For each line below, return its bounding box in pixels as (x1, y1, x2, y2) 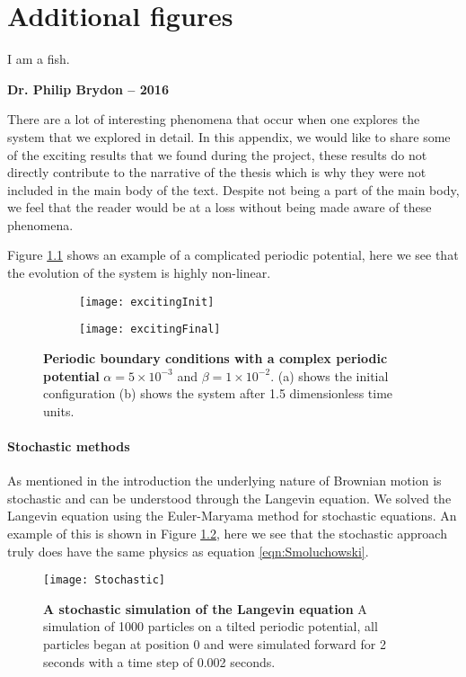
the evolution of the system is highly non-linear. (7, 263, 271, 282)
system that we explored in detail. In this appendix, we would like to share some (7, 127, 451, 146)
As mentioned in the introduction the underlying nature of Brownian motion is (7, 471, 442, 490)
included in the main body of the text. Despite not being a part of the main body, (7, 180, 460, 199)
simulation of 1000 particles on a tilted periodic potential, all (43, 617, 378, 636)
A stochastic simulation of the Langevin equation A (43, 599, 367, 618)
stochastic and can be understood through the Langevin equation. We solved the (7, 488, 452, 507)
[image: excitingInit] (79, 295, 215, 308)
